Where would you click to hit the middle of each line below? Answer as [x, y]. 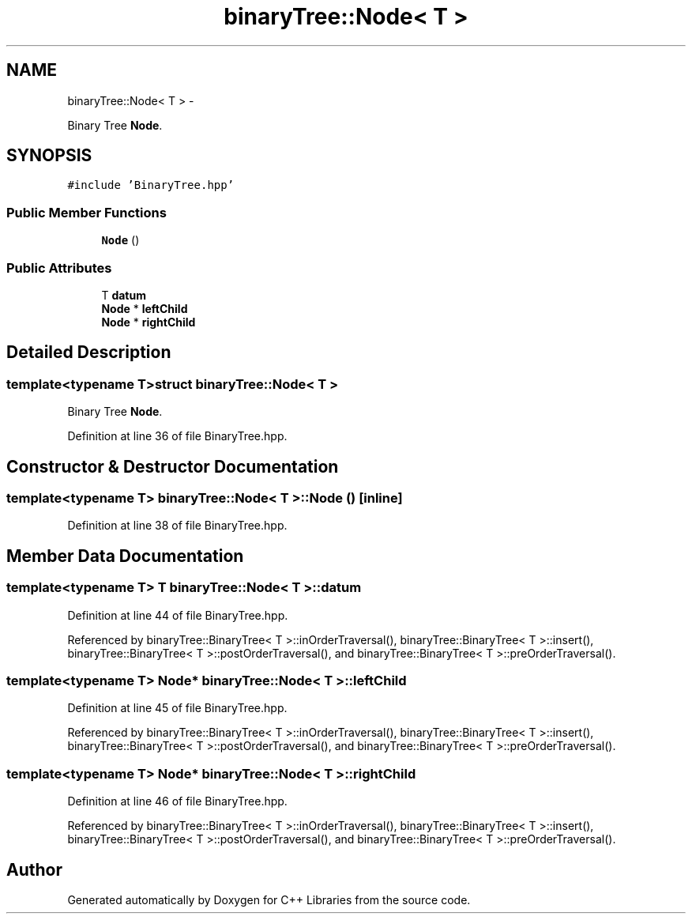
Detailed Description [89, 353]
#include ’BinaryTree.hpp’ [151, 185]
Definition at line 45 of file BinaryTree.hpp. [177, 708]
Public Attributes [59, 268]
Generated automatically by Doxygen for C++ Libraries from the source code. [269, 899]
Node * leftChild [145, 308]
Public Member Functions [86, 212]
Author [34, 869]
